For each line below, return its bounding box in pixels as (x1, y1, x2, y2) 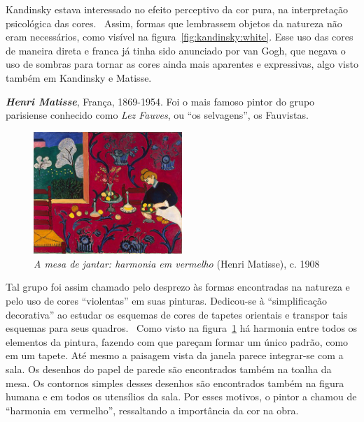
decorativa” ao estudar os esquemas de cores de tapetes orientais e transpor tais (6, 307, 348, 321)
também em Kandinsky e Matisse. (6, 70, 152, 85)
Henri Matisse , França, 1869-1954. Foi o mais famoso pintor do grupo (6, 94, 315, 108)
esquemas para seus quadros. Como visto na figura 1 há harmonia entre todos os (6, 321, 358, 335)
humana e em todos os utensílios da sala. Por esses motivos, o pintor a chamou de (6, 389, 357, 404)
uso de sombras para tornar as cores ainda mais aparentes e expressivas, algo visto (6, 57, 358, 71)
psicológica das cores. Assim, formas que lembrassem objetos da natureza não (6, 15, 342, 30)
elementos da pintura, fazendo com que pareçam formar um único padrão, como (6, 334, 349, 349)
